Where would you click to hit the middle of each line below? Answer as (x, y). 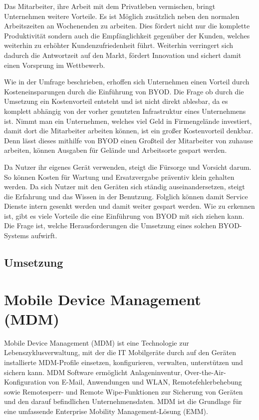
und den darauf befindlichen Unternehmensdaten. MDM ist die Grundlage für (123, 401)
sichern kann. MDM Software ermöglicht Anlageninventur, (93, 372)
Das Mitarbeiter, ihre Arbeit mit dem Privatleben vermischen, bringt (110, 6)
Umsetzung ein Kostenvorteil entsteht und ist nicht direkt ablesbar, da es (116, 101)
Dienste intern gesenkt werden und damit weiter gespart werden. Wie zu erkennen (129, 206)
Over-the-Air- (205, 372)
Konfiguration (25, 382)
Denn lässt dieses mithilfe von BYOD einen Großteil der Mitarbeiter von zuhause (129, 140)
